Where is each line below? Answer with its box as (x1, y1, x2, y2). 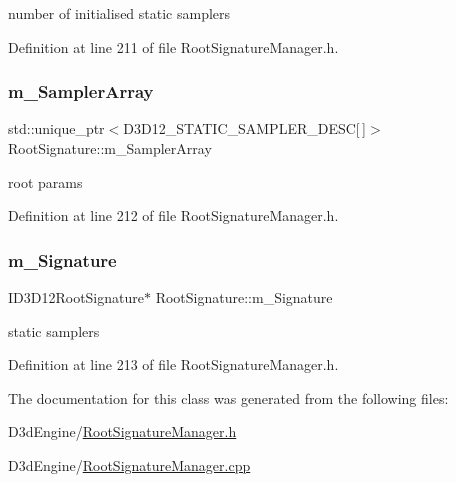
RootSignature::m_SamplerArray (8, 138, 212, 158)
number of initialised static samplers (8, 3, 231, 23)
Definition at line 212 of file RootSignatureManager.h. (8, 205, 339, 226)
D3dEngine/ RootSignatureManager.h (8, 421, 237, 442)
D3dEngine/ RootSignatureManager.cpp (8, 454, 251, 475)
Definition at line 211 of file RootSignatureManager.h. (8, 36, 339, 57)
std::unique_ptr (8, 118, 105, 139)
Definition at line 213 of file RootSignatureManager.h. (8, 354, 339, 375)
